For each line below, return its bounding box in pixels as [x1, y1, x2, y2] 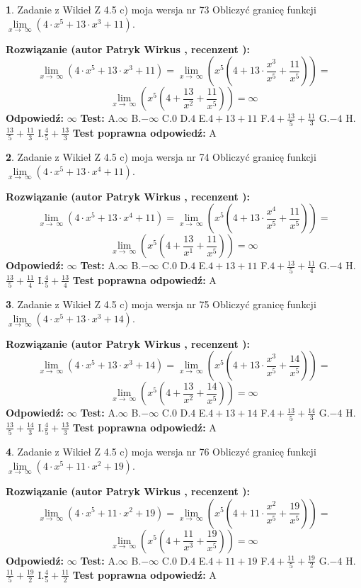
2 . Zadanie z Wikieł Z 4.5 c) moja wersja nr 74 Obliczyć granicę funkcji [6, 149, 316, 164]
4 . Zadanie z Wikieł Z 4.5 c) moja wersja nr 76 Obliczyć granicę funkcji [6, 444, 316, 459]
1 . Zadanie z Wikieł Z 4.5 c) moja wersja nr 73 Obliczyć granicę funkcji [6, 2, 316, 16]
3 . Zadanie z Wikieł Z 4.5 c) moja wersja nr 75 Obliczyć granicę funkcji [6, 297, 316, 312]
